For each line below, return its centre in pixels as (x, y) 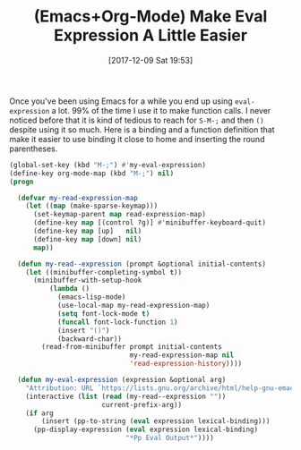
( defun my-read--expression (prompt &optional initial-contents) (142, 264)
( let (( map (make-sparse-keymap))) (92, 206)
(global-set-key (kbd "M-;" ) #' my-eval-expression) (107, 165)
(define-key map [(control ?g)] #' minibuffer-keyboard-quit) (150, 223)
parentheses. (34, 149)
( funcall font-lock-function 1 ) (117, 322)
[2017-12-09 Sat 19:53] (150, 60)
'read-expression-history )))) (186, 364)
